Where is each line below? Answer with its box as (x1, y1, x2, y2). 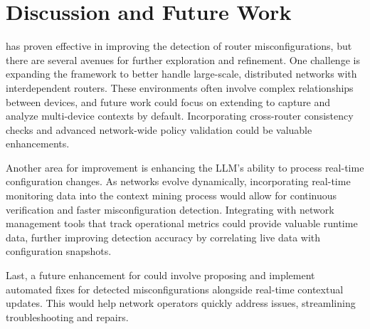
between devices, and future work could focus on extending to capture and (6, 94, 331, 109)
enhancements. (6, 136, 70, 151)
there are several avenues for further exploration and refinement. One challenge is (6, 52, 360, 67)
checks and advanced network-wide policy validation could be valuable (6, 122, 312, 137)
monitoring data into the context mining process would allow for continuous (6, 188, 337, 203)
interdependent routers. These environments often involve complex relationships (6, 80, 354, 95)
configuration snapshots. (6, 244, 112, 258)
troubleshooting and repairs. (6, 309, 129, 324)
